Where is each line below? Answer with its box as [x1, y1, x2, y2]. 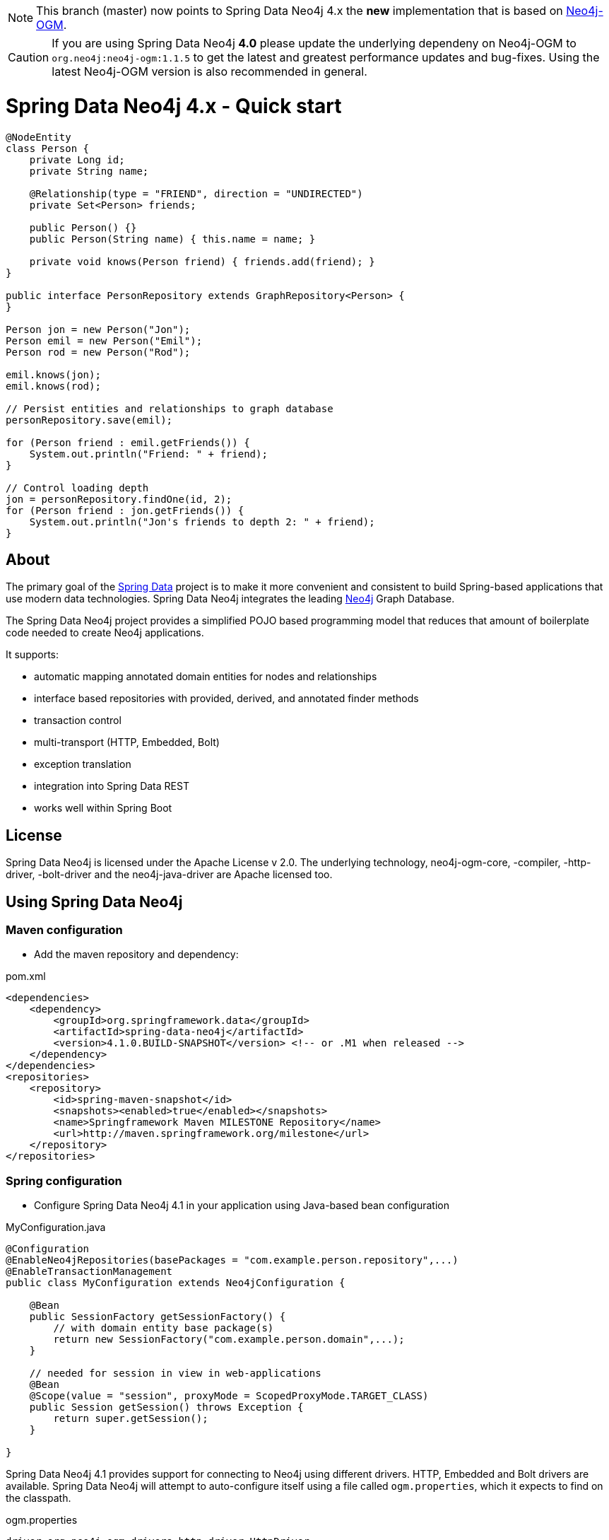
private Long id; [29, 153, 125, 165]
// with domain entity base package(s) [53, 1322, 274, 1334]
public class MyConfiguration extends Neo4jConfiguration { [6, 1277, 345, 1289]
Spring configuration [6, 1173, 122, 1188]
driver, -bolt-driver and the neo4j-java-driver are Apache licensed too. [6, 868, 333, 881]
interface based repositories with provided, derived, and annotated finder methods [34, 692, 419, 705]
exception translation [34, 758, 131, 771]
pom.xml [6, 970, 46, 983]
